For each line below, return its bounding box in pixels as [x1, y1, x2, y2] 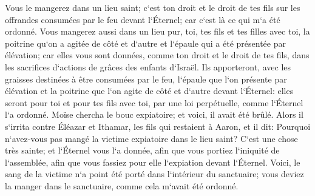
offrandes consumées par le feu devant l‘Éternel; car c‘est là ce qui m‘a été [5, 13, 280, 25]
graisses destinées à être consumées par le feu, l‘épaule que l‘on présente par [5, 72, 287, 85]
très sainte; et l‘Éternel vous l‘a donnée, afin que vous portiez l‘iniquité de [5, 144, 280, 157]
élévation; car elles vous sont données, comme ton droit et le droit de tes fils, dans [5, 49, 310, 61]
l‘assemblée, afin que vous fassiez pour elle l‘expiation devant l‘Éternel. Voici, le [5, 155, 300, 168]
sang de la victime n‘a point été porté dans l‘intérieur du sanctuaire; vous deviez [5, 167, 304, 180]
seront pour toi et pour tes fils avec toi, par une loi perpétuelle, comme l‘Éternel [5, 96, 303, 109]
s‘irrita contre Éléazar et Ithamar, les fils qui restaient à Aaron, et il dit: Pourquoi [5, 120, 311, 132]
